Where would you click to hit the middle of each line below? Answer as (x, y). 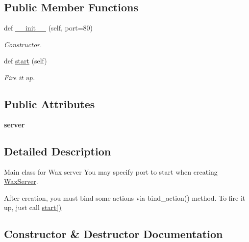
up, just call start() (33, 207)
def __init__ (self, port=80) (48, 28)
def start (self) (25, 61)
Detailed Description (58, 151)
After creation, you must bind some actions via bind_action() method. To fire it (125, 197)
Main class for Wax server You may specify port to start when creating (111, 171)
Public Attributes (50, 104)
